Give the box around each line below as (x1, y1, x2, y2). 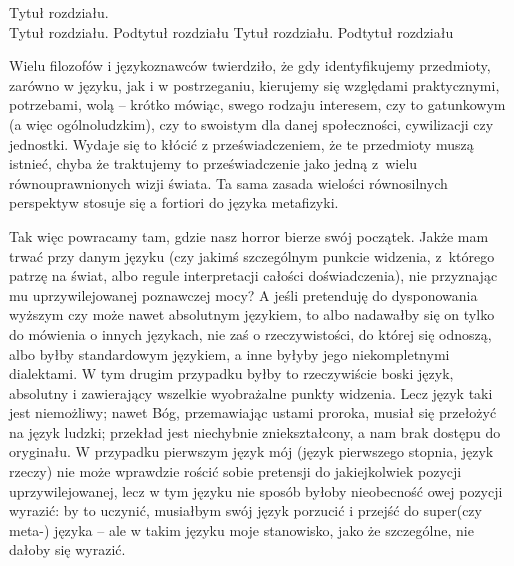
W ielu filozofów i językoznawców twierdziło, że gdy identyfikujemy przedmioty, (9, 55, 491, 76)
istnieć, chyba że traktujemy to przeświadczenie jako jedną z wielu (9, 153, 418, 174)
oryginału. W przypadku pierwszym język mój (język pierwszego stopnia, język (9, 441, 494, 462)
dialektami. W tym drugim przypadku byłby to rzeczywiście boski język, (9, 363, 454, 384)
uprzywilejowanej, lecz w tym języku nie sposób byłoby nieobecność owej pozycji (9, 480, 503, 501)
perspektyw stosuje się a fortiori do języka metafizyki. (9, 192, 339, 213)
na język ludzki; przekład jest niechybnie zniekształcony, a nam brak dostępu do (9, 421, 501, 442)
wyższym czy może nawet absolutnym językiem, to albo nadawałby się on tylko (9, 304, 495, 325)
